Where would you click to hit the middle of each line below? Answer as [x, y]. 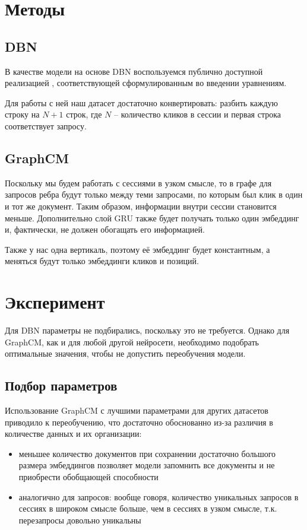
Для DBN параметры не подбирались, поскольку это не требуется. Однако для [147, 330]
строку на [22, 114]
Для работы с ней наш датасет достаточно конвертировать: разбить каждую [141, 102]
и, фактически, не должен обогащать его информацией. [105, 229]
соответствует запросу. [46, 126]
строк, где [84, 114]
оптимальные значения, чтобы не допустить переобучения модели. [125, 353]
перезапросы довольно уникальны [80, 520]
